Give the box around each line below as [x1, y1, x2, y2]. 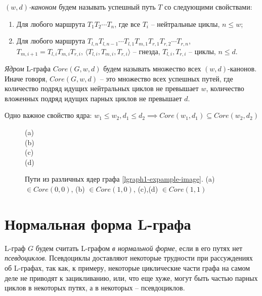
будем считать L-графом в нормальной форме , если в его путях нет [35, 242, 243, 253]
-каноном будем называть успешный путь [29, 2, 156, 12]
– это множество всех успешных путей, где [100, 73, 233, 83]
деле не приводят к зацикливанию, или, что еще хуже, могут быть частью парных [5, 272, 258, 283]
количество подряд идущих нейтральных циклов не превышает [5, 83, 199, 94]
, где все [114, 18, 141, 29]
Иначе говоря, [5, 73, 48, 83]
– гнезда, [133, 46, 160, 56]
